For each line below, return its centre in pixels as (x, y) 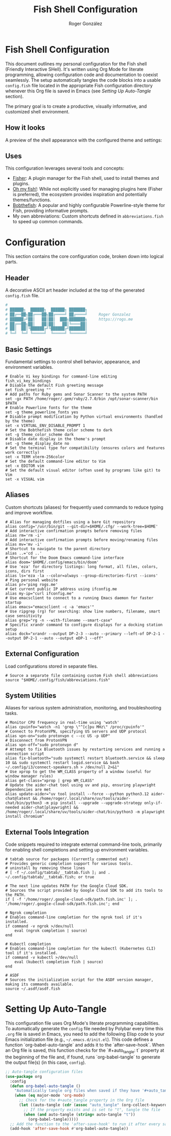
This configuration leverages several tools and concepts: (65, 168)
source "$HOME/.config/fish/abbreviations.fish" (58, 680)
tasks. (12, 713)
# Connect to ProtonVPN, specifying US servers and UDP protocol (76, 731)
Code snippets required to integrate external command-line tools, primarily (84, 844)
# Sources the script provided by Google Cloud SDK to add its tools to (84, 891)
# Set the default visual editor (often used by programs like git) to (83, 470)
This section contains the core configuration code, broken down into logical (84, 256)
